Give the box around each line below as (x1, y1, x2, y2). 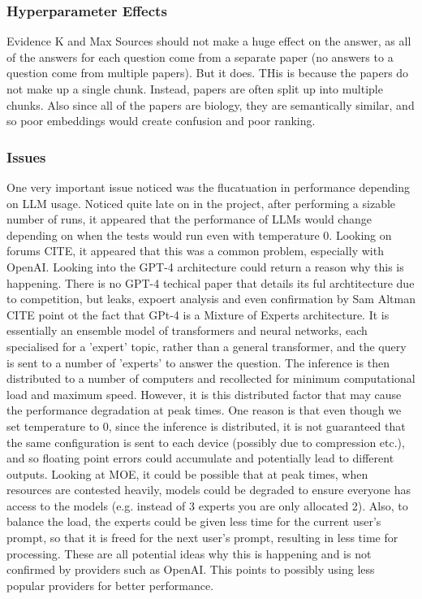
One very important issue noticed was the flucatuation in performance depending (6, 179, 411, 195)
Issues (6, 146, 46, 167)
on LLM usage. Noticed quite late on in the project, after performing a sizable (6, 194, 396, 211)
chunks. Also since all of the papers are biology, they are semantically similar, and (6, 96, 415, 113)
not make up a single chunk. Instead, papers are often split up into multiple (6, 80, 383, 97)
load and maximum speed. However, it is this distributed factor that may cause (6, 385, 402, 402)
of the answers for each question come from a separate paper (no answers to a (6, 48, 394, 65)
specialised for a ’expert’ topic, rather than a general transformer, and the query (6, 337, 407, 354)
